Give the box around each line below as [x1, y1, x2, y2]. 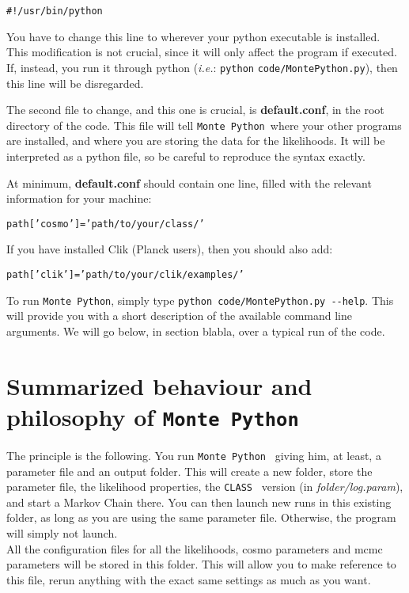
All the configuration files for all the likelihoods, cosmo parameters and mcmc [6, 540, 383, 557]
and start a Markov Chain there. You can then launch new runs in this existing [6, 493, 392, 510]
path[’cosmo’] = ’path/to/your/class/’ [6, 218, 205, 230]
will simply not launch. [6, 525, 118, 541]
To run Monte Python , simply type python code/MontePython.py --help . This [6, 291, 394, 308]
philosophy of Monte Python [6, 400, 299, 432]
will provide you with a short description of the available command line [6, 307, 353, 324]
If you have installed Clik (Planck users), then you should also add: [6, 241, 333, 257]
